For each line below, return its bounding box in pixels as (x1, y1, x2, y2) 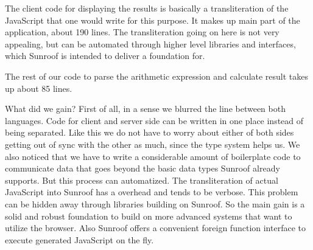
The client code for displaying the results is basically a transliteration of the (5, 2, 289, 14)
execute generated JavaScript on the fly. (5, 233, 154, 246)
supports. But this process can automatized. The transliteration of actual (5, 173, 278, 186)
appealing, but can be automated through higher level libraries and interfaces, (5, 37, 296, 50)
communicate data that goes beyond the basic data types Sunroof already (5, 162, 280, 175)
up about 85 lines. (5, 82, 72, 94)
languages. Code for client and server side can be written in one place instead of (5, 114, 304, 127)
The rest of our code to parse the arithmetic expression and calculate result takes (5, 69, 309, 82)
